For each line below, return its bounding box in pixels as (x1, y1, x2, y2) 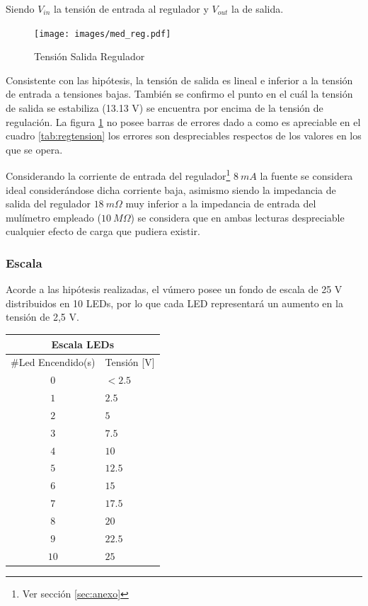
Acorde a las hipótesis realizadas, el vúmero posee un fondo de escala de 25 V (6, 282, 343, 297)
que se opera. (6, 142, 63, 156)
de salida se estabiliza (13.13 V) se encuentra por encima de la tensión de (6, 101, 323, 115)
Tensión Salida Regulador (34, 49, 145, 64)
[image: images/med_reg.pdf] (34, 28, 171, 39)
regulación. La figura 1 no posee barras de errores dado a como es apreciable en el (6, 114, 361, 129)
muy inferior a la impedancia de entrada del (125, 196, 316, 211)
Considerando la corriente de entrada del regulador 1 (6, 166, 231, 183)
